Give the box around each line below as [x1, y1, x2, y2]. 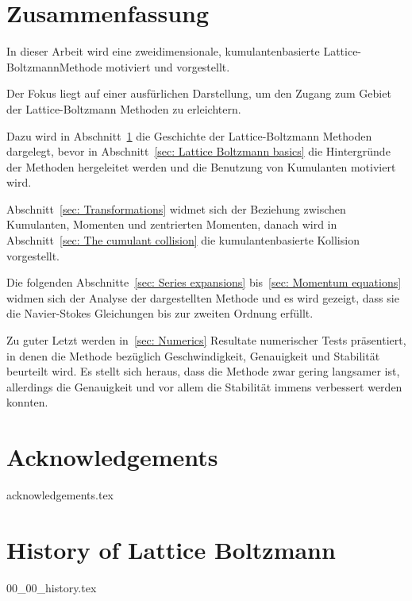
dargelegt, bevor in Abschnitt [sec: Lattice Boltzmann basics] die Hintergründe [6, 143, 391, 160]
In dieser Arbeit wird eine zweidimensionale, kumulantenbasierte [6, 43, 320, 60]
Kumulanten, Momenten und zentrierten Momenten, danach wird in [6, 216, 337, 233]
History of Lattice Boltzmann [6, 533, 336, 565]
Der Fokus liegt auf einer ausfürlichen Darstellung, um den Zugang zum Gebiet [6, 85, 391, 102]
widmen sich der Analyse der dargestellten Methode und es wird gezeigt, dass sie [6, 289, 399, 306]
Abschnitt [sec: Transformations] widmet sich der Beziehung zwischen [6, 200, 346, 217]
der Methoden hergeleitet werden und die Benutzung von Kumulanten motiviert [6, 158, 396, 175]
